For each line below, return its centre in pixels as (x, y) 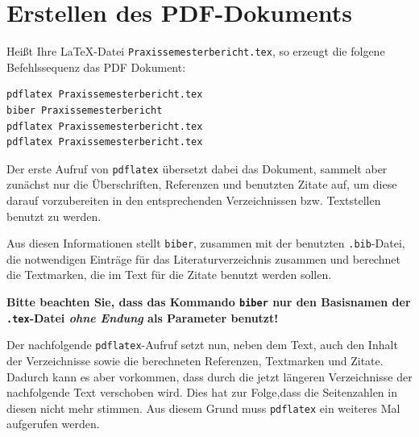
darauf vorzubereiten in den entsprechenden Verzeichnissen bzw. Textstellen (194, 200)
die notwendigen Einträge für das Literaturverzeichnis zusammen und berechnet (203, 258)
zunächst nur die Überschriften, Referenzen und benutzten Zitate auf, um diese (202, 184)
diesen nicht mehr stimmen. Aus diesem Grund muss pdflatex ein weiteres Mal (203, 408)
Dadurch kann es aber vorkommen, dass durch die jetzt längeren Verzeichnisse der (209, 376)
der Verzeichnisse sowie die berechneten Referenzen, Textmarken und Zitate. (195, 360)
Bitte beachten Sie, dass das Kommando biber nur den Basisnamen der (209, 302)
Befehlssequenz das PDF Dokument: (96, 67)
